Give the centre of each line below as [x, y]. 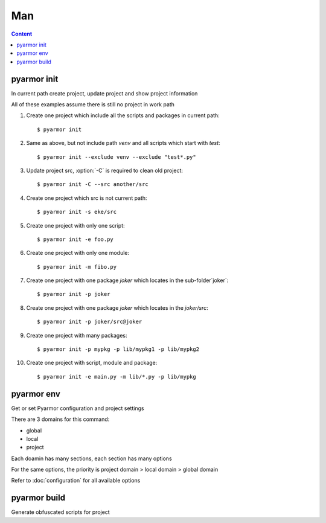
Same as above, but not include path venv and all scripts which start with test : [123, 143]
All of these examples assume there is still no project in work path [93, 104]
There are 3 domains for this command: [60, 419]
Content [22, 34]
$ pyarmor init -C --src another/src [93, 184]
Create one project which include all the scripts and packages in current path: [123, 115]
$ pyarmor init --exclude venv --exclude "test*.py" [117, 157]
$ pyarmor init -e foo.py [75, 239]
